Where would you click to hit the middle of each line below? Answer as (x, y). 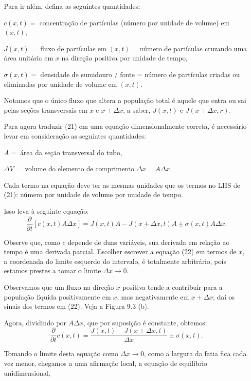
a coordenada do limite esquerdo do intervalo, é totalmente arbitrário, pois (115, 261)
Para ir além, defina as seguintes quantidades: (72, 6)
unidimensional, (27, 372)
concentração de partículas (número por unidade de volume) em (135, 22)
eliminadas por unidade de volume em (61, 84)
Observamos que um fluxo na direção (59, 287)
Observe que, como (32, 242)
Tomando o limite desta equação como (61, 353)
